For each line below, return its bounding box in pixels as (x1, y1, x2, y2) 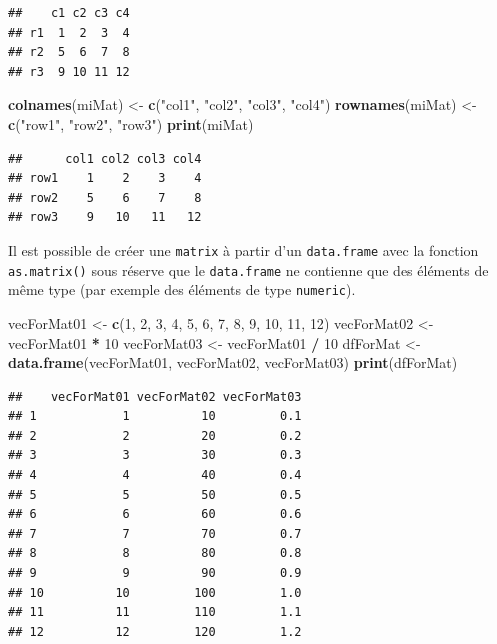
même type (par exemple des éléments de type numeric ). (8, 279, 356, 300)
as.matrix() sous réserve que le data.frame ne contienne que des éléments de (8, 259, 489, 280)
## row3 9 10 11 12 (8, 210, 202, 225)
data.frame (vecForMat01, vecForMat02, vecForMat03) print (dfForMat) (8, 352, 458, 373)
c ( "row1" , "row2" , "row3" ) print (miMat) (8, 113, 254, 134)
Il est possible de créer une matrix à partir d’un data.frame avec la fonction (8, 239, 479, 260)
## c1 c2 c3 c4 (8, 6, 130, 20)
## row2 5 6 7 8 (8, 190, 202, 205)
